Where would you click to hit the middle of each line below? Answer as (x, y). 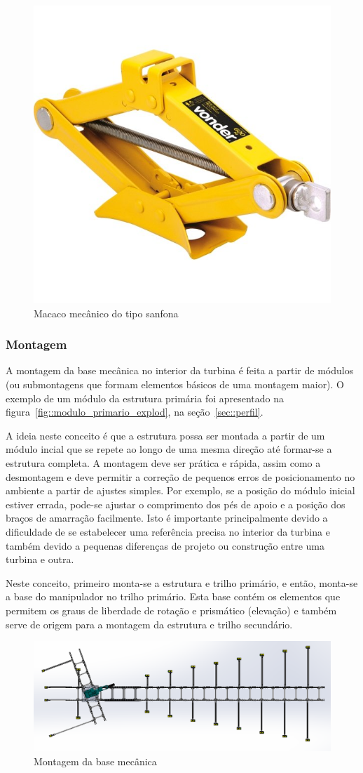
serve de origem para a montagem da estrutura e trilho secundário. (149, 624)
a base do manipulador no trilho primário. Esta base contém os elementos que (173, 596)
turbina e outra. (40, 559)
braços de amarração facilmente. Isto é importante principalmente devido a (167, 518)
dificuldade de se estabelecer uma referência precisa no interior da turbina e (168, 531)
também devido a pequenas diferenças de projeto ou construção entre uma (165, 545)
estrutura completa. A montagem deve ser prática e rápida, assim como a (163, 462)
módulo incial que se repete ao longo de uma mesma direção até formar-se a (169, 449)
